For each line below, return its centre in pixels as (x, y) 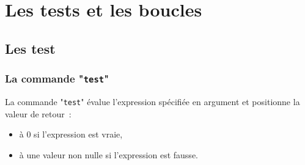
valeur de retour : (38, 113)
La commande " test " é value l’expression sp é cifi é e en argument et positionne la (152, 101)
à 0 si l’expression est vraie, (71, 134)
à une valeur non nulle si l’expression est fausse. (108, 154)
